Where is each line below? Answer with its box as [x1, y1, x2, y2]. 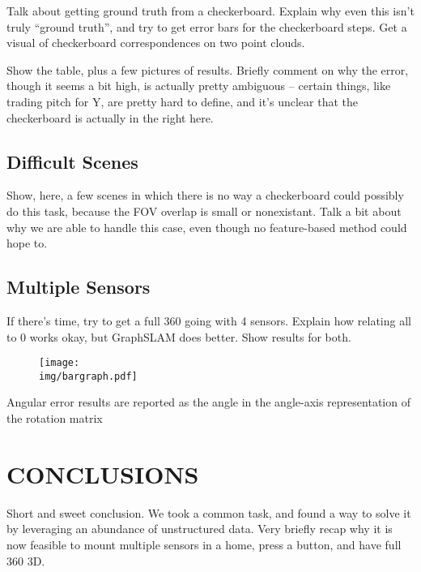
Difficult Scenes [6, 148, 138, 174]
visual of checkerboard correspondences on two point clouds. [6, 34, 305, 51]
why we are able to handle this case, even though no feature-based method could [6, 218, 407, 235]
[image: [39, 357, 80, 369]
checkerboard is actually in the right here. [6, 109, 214, 126]
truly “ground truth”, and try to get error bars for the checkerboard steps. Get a [6, 18, 407, 35]
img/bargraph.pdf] [39, 370, 138, 382]
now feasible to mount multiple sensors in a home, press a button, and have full [6, 535, 402, 553]
